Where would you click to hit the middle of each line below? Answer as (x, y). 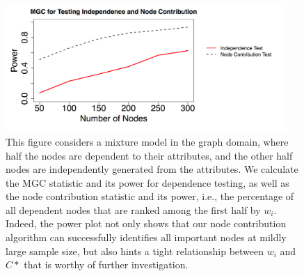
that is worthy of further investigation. (106, 264)
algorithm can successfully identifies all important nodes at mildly (146, 237)
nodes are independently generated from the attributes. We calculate (152, 169)
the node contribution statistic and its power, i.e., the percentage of (150, 196)
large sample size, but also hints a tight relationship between (135, 251)
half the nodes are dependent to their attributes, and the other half (149, 155)
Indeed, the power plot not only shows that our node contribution (146, 223)
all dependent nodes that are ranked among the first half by (133, 209)
